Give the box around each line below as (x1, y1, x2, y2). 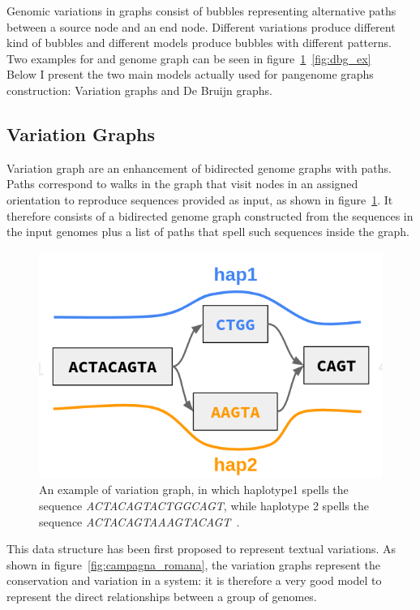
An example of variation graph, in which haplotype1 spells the (39, 481, 349, 498)
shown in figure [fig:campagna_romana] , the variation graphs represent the (6, 556, 380, 573)
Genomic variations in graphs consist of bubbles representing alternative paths (6, 2, 396, 19)
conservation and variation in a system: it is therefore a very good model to (6, 572, 382, 589)
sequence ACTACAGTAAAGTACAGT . (39, 513, 240, 530)
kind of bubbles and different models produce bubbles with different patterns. (6, 34, 392, 51)
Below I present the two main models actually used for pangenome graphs (6, 66, 374, 83)
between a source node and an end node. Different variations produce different (6, 18, 396, 35)
